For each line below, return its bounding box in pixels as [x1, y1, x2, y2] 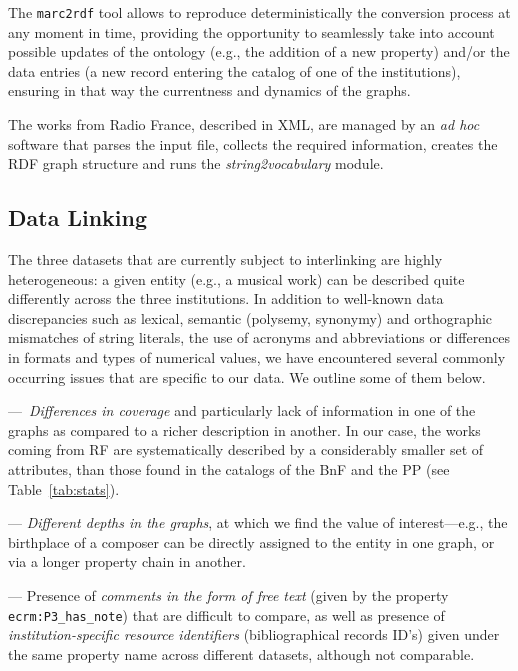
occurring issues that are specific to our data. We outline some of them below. [8, 366, 486, 387]
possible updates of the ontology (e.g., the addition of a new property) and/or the [8, 41, 510, 62]
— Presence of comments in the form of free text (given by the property [8, 584, 449, 605]
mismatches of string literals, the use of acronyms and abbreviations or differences [8, 327, 511, 348]
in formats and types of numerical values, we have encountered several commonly [8, 346, 506, 367]
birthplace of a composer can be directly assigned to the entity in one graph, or [8, 531, 495, 552]
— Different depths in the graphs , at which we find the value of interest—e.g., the [8, 512, 508, 533]
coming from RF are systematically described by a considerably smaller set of [8, 439, 484, 460]
